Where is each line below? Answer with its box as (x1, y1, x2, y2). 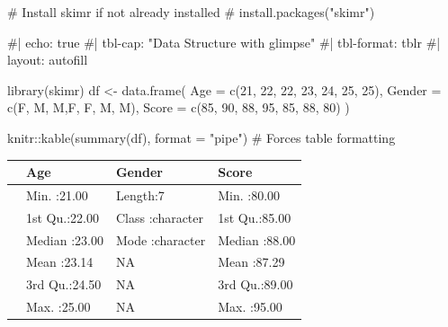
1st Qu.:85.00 (218, 208, 291, 226)
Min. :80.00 (218, 185, 281, 204)
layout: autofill (7, 50, 88, 69)
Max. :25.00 (26, 297, 91, 316)
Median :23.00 (26, 230, 103, 249)
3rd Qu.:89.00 (218, 275, 293, 294)
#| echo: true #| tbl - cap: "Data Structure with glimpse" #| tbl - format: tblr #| (7, 32, 441, 51)
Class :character (115, 208, 204, 226)
